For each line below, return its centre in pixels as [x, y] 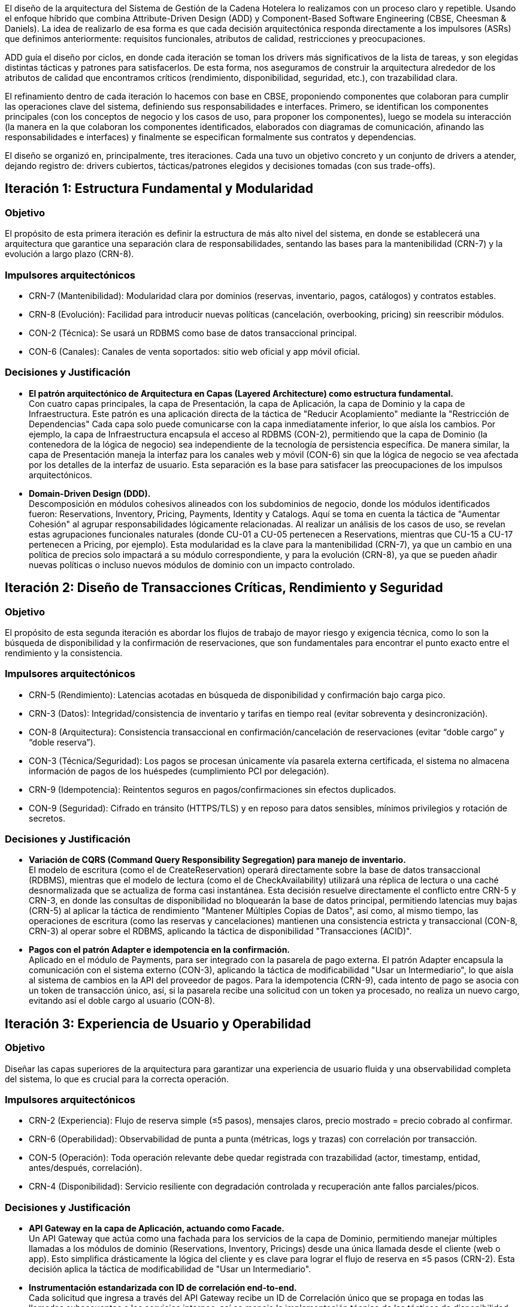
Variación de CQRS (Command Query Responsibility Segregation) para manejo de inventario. [217, 860]
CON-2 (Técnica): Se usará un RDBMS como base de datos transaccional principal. [193, 333]
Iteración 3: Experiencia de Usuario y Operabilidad [158, 1024]
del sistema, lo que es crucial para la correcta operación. [117, 1079]
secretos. [47, 818]
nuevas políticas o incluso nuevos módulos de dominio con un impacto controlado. [192, 565]
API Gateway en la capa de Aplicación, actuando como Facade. [157, 1228]
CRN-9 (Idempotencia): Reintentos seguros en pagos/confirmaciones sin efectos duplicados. [213, 789]
